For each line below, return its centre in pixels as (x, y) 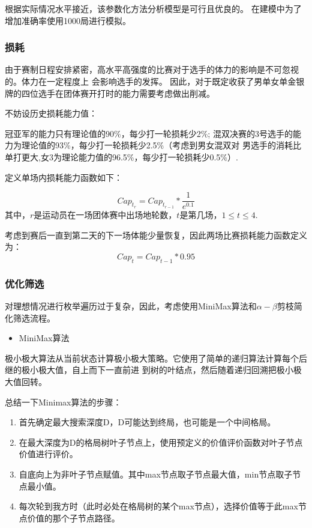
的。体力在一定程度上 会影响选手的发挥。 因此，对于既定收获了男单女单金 (151, 81)
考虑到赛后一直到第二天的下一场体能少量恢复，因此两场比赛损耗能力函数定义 (156, 235)
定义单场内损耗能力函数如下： (64, 177)
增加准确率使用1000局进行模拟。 (68, 20)
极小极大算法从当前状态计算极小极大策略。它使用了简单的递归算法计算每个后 (156, 358)
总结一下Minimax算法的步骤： (63, 402)
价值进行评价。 (48, 454)
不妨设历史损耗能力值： (51, 113)
